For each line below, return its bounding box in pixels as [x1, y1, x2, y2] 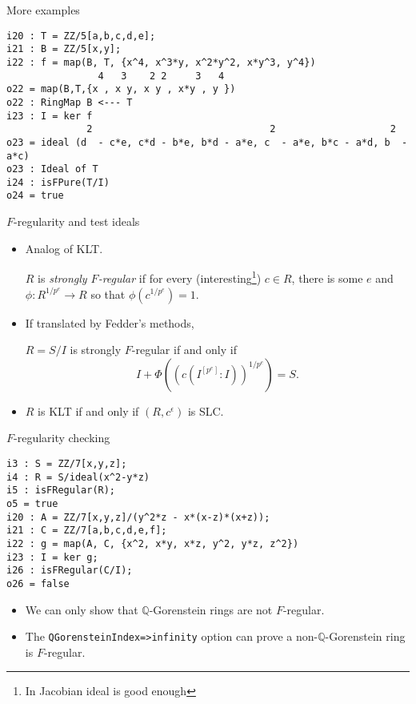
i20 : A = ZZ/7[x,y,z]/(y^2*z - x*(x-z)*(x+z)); [6, 511, 270, 523]
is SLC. [187, 402, 224, 419]
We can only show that [25, 601, 138, 618]
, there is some [291, 269, 363, 286]
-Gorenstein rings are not [149, 601, 273, 618]
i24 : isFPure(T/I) [6, 176, 110, 188]
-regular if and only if [131, 341, 237, 358]
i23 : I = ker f [6, 110, 93, 122]
